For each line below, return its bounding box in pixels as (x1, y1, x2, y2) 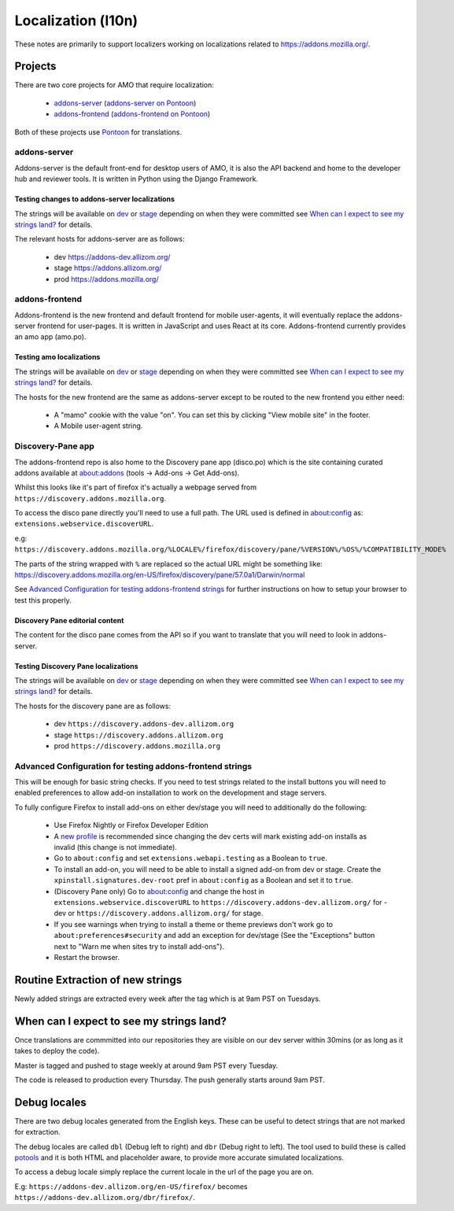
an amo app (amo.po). (14, 332, 87, 342)
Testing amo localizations (14, 353, 101, 362)
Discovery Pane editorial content (14, 615, 124, 625)
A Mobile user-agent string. (54, 421, 143, 430)
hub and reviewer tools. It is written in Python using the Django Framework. (14, 174, 259, 184)
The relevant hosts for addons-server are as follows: (14, 234, 185, 244)
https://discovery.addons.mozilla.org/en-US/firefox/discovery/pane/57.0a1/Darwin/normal (14, 570, 305, 580)
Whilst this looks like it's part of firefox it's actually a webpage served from (14, 482, 257, 492)
